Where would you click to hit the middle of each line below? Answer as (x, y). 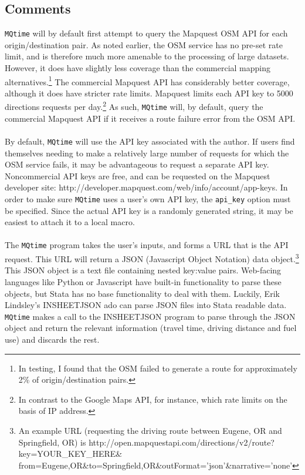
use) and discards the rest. (52, 339)
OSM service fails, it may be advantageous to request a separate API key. (137, 164)
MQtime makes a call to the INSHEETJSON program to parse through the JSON (150, 316)
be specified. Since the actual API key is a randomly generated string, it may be (149, 210)
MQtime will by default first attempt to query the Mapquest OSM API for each (146, 33)
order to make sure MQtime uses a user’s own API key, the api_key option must (148, 199)
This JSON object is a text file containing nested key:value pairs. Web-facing (143, 270)
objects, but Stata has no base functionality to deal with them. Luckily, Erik (142, 293)
